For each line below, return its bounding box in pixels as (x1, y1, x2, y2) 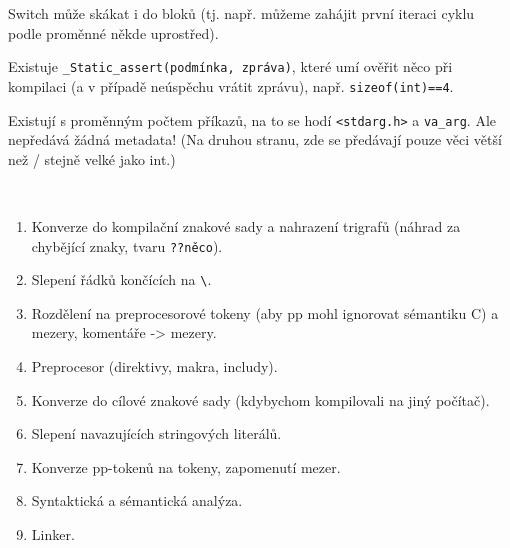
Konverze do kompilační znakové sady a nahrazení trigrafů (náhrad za (31, 215, 461, 236)
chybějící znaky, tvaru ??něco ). (31, 235, 223, 256)
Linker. (31, 524, 75, 544)
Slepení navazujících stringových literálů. (31, 423, 282, 444)
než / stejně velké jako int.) (8, 148, 176, 169)
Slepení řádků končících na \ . (31, 269, 212, 290)
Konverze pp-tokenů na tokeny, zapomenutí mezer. (31, 456, 341, 477)
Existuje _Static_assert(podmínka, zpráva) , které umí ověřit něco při (8, 56, 453, 77)
